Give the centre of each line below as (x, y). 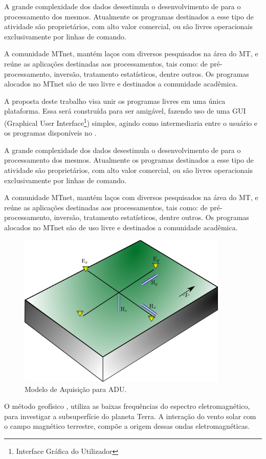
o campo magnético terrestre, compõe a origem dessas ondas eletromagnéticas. (127, 426)
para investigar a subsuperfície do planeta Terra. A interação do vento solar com (130, 416)
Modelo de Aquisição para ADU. (76, 389)
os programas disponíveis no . (50, 133)
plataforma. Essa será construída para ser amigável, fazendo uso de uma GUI (125, 111)
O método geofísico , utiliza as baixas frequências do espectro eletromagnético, (127, 406)
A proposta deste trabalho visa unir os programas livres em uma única (115, 101)
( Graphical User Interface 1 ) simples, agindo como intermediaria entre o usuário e (131, 122)
